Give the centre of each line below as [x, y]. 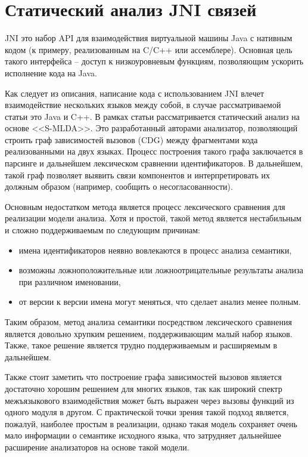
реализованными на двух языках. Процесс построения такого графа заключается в [154, 151]
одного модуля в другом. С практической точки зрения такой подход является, [147, 412]
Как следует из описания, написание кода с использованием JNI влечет [135, 93]
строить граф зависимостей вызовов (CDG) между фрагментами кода [131, 139]
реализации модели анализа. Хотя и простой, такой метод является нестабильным [153, 218]
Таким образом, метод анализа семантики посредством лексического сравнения [148, 322]
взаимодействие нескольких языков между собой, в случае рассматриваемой [143, 105]
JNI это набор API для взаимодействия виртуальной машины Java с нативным [149, 38]
